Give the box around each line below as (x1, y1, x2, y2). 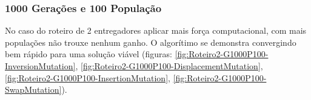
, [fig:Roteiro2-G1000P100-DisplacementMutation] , (75, 60, 263, 72)
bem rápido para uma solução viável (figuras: (5, 48, 173, 60)
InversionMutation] (5, 60, 76, 72)
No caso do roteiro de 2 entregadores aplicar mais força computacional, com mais (5, 24, 307, 37)
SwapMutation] (5, 83, 62, 96)
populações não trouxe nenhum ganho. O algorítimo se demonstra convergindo (5, 36, 296, 48)
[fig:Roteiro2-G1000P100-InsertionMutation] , (5, 71, 170, 84)
